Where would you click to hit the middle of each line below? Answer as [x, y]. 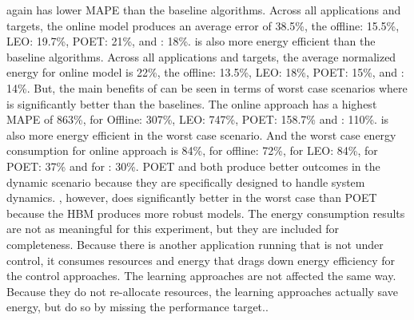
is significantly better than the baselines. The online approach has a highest [192, 103]
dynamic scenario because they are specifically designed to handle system [186, 182]
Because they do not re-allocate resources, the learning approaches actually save [202, 291]
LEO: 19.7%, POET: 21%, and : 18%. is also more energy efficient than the [191, 41]
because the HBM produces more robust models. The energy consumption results [206, 213]
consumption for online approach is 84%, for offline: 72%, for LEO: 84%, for [192, 150]
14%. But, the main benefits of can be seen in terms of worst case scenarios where [207, 87]
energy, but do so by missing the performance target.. [137, 307]
